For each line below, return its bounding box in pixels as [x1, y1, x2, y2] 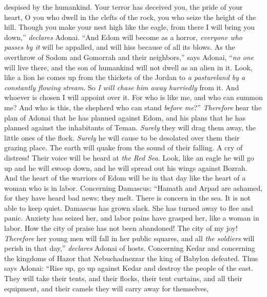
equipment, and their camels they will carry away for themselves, [4, 283, 209, 293]
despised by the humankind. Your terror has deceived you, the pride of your [4, 2, 243, 12]
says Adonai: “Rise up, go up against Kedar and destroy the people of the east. [4, 263, 253, 273]
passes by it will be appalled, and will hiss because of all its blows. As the [4, 42, 235, 52]
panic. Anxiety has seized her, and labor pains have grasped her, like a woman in [4, 212, 259, 223]
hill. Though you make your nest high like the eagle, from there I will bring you [4, 22, 255, 32]
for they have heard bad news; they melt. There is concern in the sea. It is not [4, 192, 251, 203]
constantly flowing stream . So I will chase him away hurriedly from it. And [4, 82, 239, 92]
